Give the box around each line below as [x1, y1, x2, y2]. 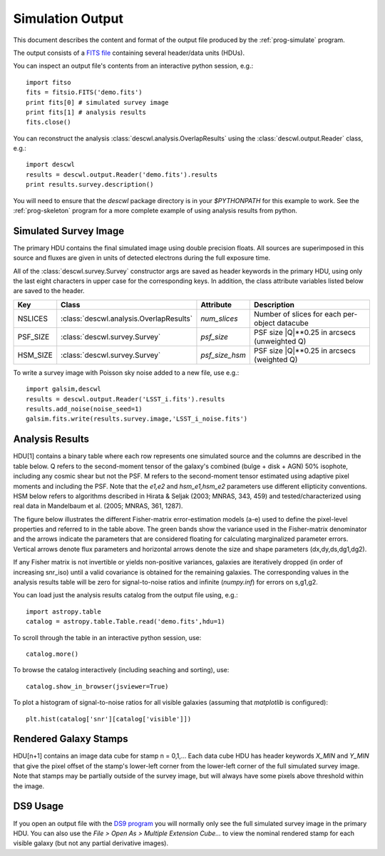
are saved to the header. [13, 287, 85, 295]
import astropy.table [26, 607, 101, 616]
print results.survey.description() [26, 180, 154, 189]
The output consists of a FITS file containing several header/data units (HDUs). [13, 48, 245, 57]
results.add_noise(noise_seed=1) [26, 405, 143, 413]
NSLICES [17, 314, 48, 324]
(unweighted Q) [254, 336, 307, 346]
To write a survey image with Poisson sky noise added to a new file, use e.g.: [13, 368, 240, 377]
